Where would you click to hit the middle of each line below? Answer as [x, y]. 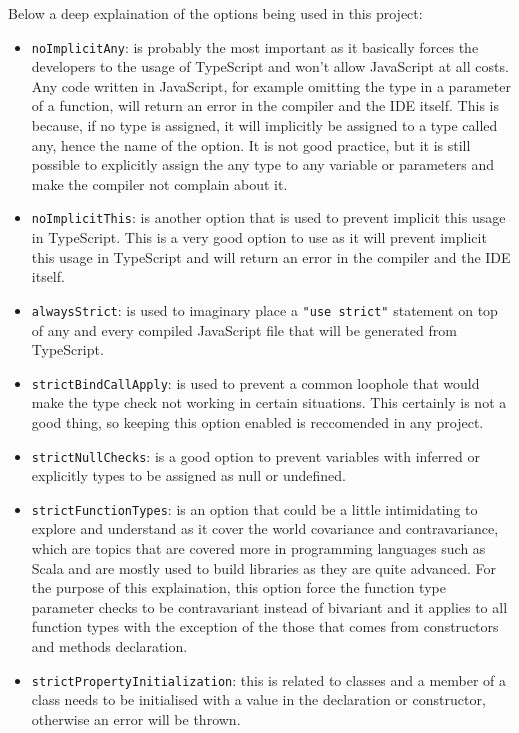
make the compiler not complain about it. [159, 183]
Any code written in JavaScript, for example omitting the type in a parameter [271, 85]
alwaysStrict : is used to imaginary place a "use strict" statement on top [264, 309]
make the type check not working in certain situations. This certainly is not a [269, 402]
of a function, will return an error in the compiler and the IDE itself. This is [265, 105]
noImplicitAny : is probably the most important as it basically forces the [255, 46]
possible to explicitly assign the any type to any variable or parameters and [262, 164]
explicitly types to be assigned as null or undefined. [188, 475]
